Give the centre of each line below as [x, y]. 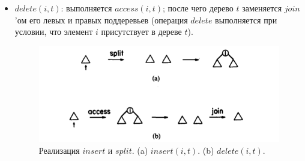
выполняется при [246, 20]
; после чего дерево [198, 8]
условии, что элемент [54, 32]
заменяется [262, 8]
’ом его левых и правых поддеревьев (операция [101, 20]
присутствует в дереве [141, 32]
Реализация [59, 150]
